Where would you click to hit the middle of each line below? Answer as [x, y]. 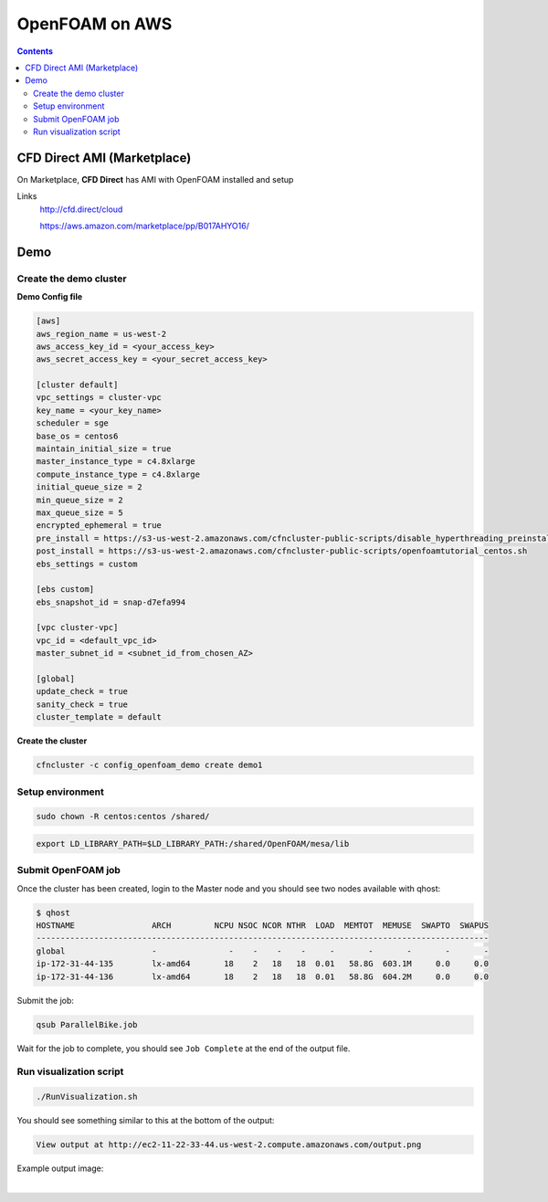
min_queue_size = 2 [79, 500]
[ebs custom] [65, 590]
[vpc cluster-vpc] [77, 627]
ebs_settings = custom [87, 564]
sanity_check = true [82, 704]
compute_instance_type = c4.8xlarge [118, 474]
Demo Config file [50, 297]
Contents [35, 51]
